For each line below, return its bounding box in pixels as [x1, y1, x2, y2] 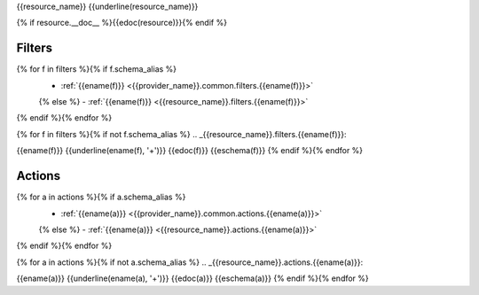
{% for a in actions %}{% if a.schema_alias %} [16, 191, 186, 203]
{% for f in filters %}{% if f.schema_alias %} [16, 64, 177, 74]
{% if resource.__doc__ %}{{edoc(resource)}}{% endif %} [16, 18, 228, 28]
